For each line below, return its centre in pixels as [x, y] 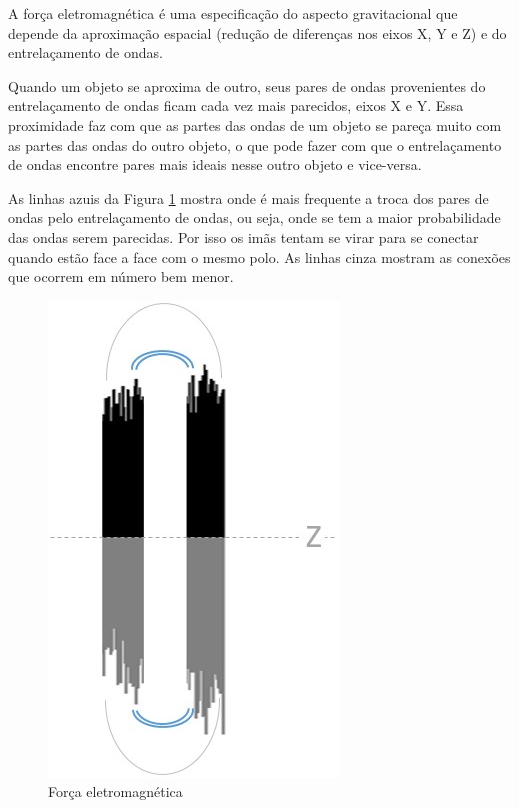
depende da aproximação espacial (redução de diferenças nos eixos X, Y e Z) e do [257, 32]
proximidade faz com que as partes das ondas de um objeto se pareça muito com [255, 124]
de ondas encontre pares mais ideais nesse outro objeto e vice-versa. [215, 164]
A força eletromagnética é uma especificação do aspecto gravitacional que [233, 13]
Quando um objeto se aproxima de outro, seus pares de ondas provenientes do [247, 85]
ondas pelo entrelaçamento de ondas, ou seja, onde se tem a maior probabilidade [254, 217]
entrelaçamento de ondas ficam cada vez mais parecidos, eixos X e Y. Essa [236, 105]
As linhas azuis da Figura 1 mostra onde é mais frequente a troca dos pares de [248, 197]
